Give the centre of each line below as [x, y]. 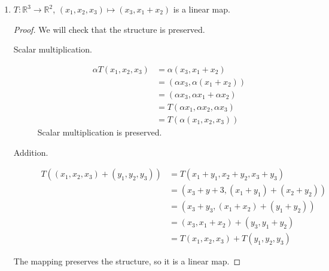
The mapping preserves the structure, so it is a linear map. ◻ [127, 261]
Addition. [31, 152]
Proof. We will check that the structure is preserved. [109, 29]
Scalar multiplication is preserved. [100, 132]
